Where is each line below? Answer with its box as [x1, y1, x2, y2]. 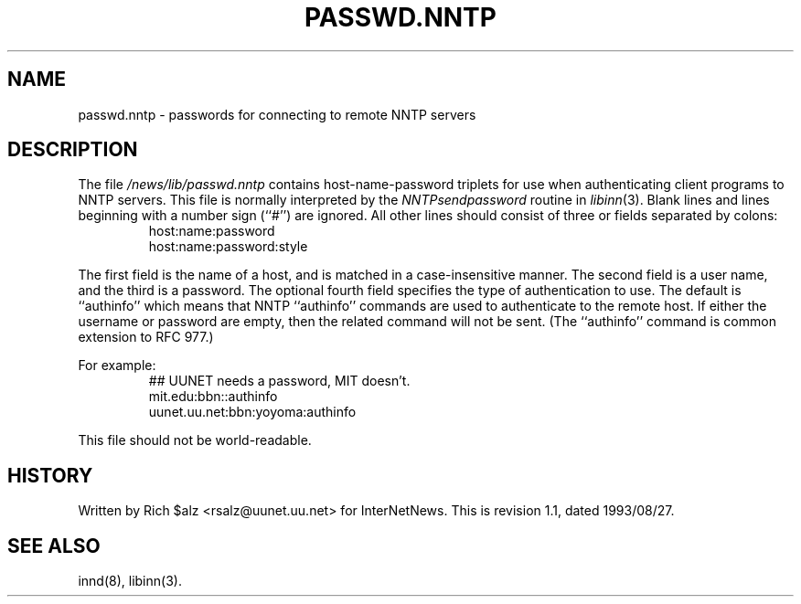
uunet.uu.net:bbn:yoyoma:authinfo [148, 404, 357, 420]
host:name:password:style [148, 238, 308, 255]
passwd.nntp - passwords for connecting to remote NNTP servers [78, 106, 476, 122]
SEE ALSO [7, 534, 101, 557]
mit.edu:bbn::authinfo [148, 388, 278, 405]
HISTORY [7, 463, 93, 487]
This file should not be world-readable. [78, 432, 312, 449]
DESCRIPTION [7, 138, 138, 162]
